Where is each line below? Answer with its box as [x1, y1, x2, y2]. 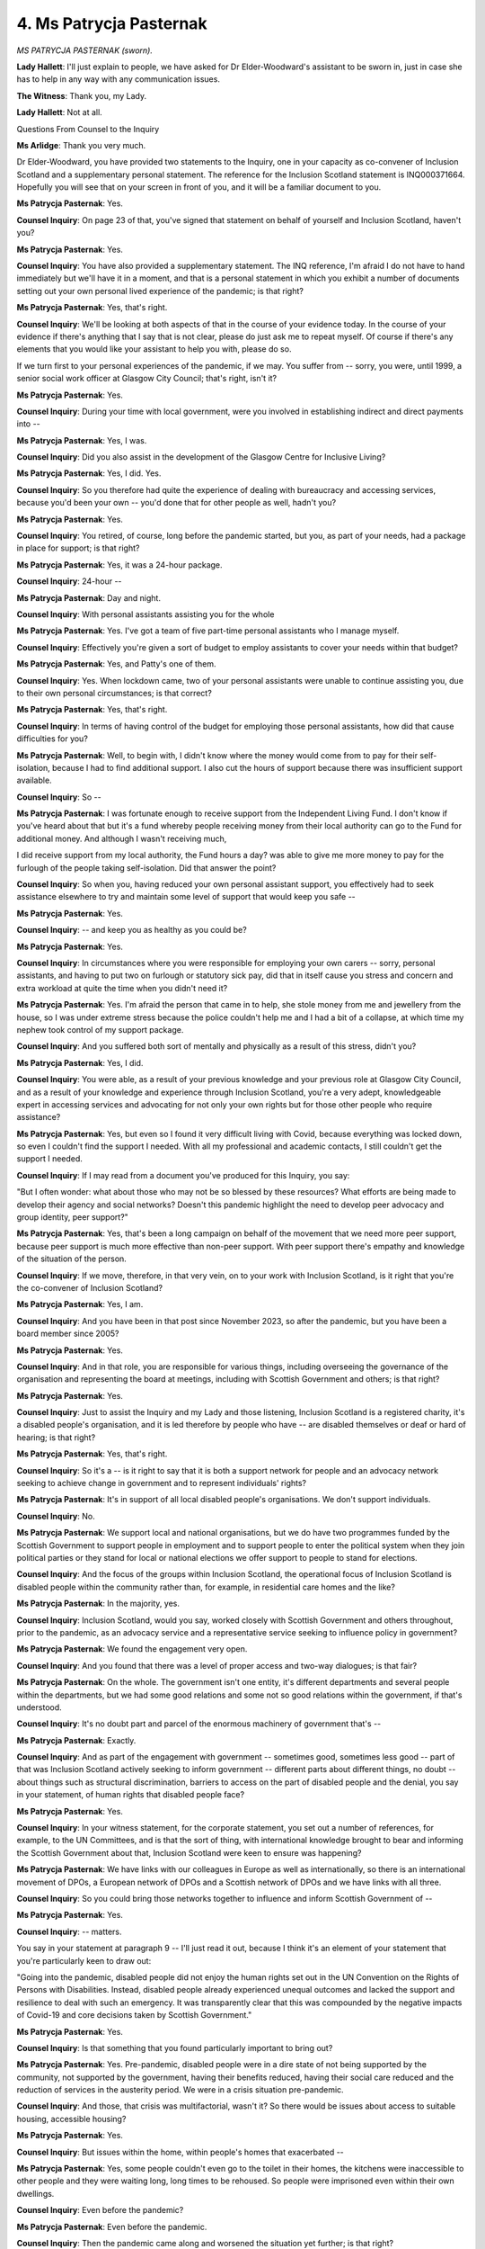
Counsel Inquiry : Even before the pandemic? [16, 2205, 184, 2216]
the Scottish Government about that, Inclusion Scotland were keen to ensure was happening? [16, 1847, 362, 1858]
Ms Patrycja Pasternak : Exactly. [16, 1734, 137, 1745]
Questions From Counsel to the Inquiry [16, 123, 160, 134]
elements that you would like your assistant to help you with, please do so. [16, 344, 292, 354]
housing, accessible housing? [16, 2113, 127, 2124]
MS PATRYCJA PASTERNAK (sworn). [16, 45, 153, 56]
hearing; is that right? [16, 1431, 96, 1443]
